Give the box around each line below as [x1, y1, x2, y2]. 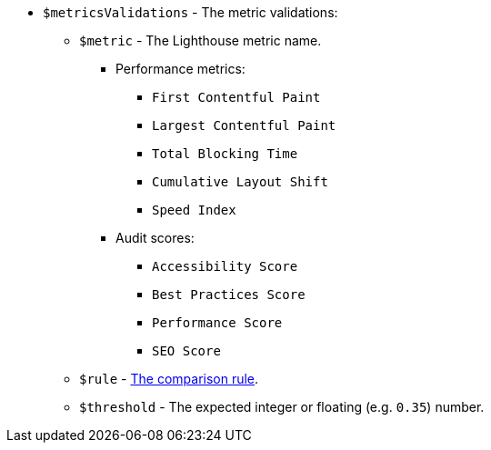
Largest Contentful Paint [152, 118, 336, 133]
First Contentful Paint [152, 90, 321, 105]
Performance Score [152, 315, 283, 330]
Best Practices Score [152, 287, 306, 302]
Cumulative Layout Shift [152, 175, 328, 189]
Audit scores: [115, 230, 195, 245]
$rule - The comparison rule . [79, 371, 259, 386]
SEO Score [152, 344, 221, 358]
